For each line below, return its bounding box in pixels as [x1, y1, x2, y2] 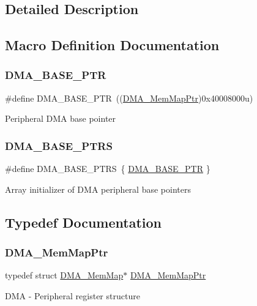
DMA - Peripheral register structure [5, 289, 140, 302]
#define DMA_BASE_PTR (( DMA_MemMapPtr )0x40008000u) [5, 91, 253, 104]
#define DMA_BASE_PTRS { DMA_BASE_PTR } [5, 162, 210, 175]
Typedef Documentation [5, 212, 162, 231]
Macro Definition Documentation [5, 35, 220, 54]
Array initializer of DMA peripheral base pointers [5, 182, 191, 195]
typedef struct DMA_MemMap [5, 269, 124, 282]
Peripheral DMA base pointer [5, 112, 116, 125]
